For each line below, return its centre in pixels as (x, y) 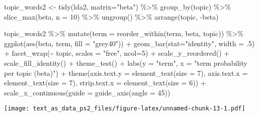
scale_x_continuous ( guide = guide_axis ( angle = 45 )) (87, 92)
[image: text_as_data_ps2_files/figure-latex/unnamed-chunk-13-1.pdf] (125, 109)
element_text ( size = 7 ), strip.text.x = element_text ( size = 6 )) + (105, 83)
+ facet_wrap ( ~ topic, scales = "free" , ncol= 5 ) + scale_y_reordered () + (117, 53)
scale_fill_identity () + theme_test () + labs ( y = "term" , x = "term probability (126, 63)
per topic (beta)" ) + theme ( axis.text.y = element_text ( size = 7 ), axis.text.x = (126, 73)
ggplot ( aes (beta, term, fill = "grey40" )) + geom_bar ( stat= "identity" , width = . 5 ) (130, 43)
